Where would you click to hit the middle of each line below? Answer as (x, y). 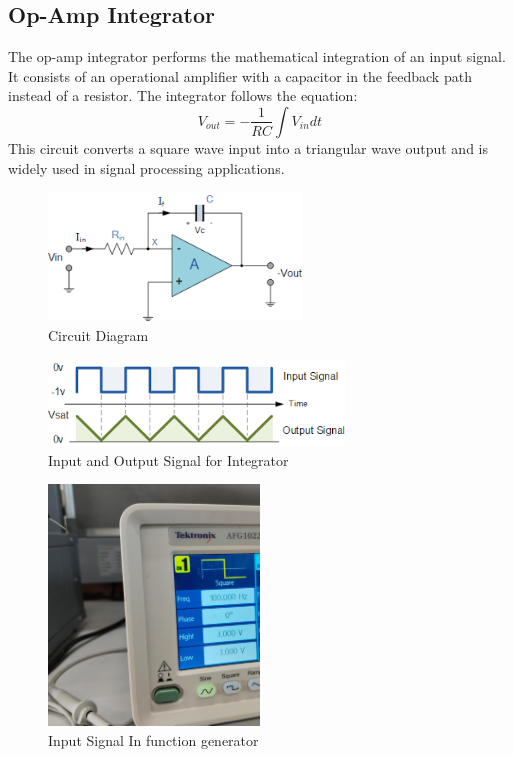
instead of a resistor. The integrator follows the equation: (183, 95)
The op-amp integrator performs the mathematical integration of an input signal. (257, 56)
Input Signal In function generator (153, 739)
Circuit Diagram (98, 334)
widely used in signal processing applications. (146, 167)
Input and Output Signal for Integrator (168, 459)
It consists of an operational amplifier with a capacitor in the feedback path (240, 75)
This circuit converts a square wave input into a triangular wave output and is (248, 147)
